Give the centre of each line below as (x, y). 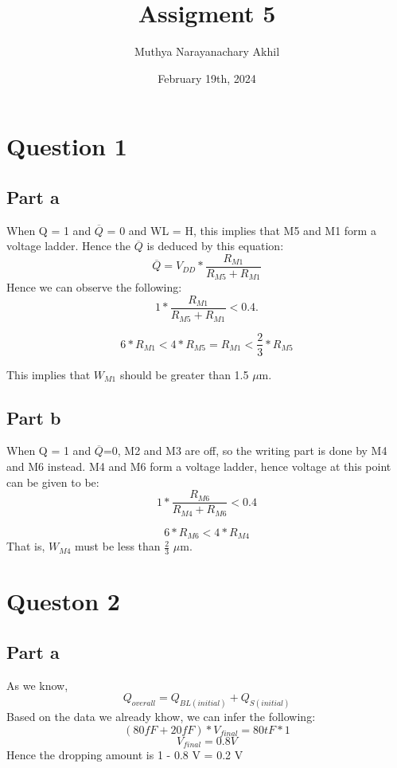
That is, (26, 546)
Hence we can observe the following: (94, 287)
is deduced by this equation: (215, 246)
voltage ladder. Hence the (68, 246)
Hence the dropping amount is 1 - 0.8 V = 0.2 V (125, 755)
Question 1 (67, 146)
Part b (34, 417)
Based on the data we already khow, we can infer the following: (161, 716)
